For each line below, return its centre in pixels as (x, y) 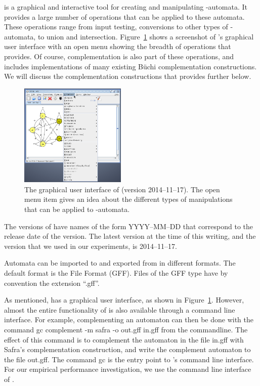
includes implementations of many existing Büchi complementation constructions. (131, 66)
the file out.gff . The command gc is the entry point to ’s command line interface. (129, 359)
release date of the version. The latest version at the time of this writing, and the (130, 236)
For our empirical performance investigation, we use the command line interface (128, 369)
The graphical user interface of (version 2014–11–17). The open (122, 189)
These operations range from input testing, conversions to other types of (116, 27)
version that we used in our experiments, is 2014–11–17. (91, 246)
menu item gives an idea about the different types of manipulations (128, 199)
